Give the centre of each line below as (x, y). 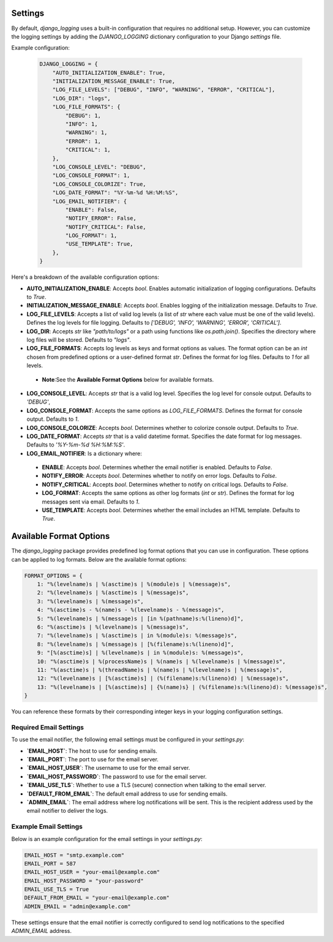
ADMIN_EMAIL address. (41, 931)
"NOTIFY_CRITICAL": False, (106, 227)
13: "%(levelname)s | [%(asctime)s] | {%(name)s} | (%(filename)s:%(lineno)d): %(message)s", (182, 687)
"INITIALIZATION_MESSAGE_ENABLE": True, (114, 81)
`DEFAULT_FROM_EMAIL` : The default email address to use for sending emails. (127, 794)
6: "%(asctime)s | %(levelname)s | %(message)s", (113, 627)
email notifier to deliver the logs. (67, 811)
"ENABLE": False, (91, 209)
